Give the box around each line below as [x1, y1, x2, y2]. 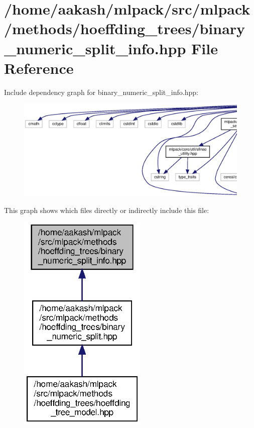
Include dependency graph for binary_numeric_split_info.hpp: [4, 86, 198, 97]
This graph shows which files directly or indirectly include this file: [4, 204, 209, 215]
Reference [4, 57, 74, 78]
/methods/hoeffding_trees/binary [4, 18, 245, 39]
